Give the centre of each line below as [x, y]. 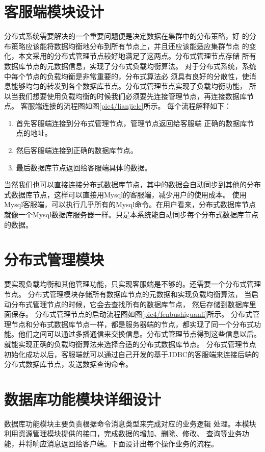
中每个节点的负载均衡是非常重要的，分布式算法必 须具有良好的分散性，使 [127, 76]
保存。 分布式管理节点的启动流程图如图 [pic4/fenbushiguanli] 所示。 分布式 [132, 314]
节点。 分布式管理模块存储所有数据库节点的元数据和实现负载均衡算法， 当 [128, 294]
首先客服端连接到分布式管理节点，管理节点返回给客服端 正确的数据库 [131, 123]
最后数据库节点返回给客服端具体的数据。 [84, 167]
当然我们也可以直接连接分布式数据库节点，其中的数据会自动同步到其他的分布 [132, 184]
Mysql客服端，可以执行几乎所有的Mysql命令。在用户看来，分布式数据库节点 [130, 204]
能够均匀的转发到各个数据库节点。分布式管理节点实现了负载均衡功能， [129, 86]
